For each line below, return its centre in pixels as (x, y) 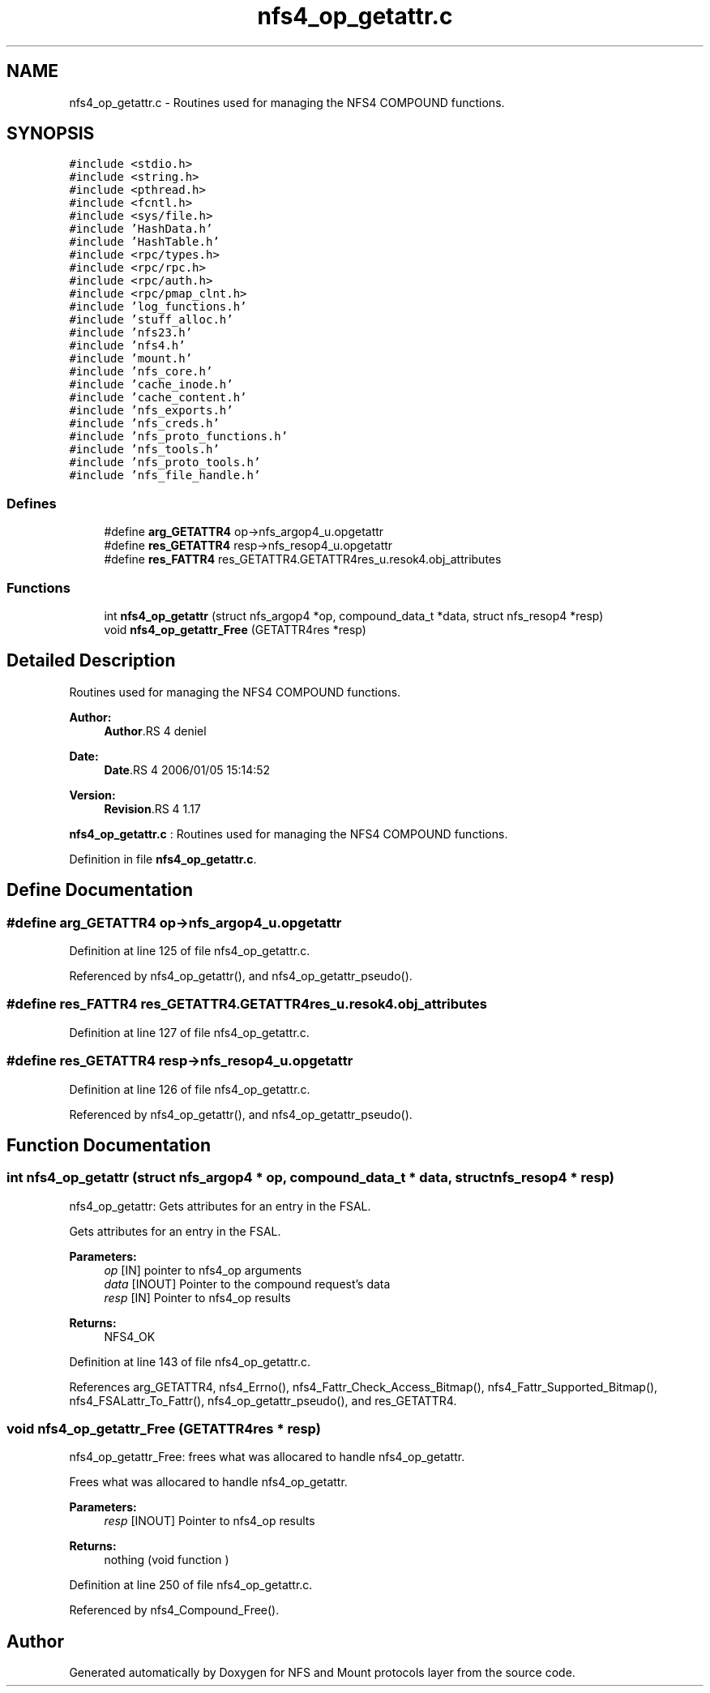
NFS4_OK (130, 1336)
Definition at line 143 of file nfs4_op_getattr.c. (190, 1361)
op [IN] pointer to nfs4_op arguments (203, 1270)
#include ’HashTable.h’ (144, 242)
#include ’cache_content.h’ (158, 398)
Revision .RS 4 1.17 (152, 808)
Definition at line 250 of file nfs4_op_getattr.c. (191, 1585)
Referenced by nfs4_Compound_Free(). (174, 1610)
